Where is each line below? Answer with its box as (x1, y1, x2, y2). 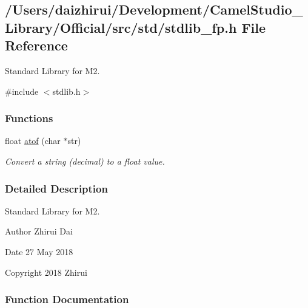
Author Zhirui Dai (5, 225, 73, 238)
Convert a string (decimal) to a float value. (5, 154, 165, 167)
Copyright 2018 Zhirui (5, 265, 87, 278)
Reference (5, 36, 68, 55)
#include (5, 84, 39, 97)
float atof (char (5, 134, 61, 147)
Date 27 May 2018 (5, 245, 73, 258)
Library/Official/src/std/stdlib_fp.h (5, 18, 237, 36)
